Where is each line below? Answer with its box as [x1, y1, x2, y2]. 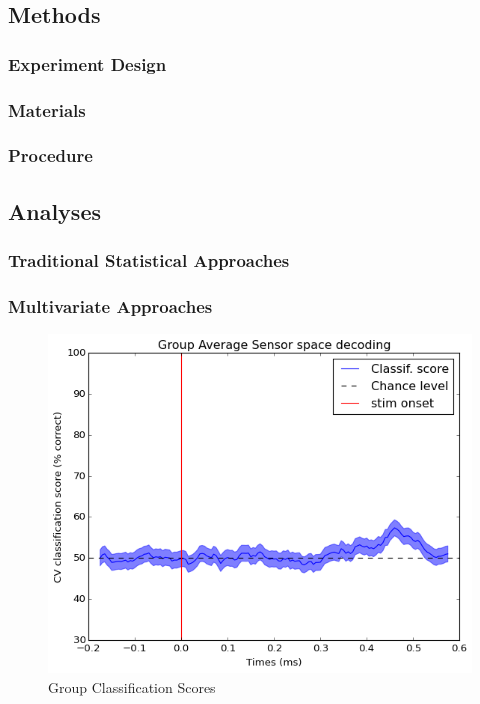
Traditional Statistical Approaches [8, 248, 290, 273]
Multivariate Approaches [8, 293, 213, 318]
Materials [8, 97, 86, 122]
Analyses [8, 195, 101, 226]
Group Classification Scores [48, 676, 216, 697]
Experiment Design [8, 51, 167, 76]
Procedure [8, 143, 93, 168]
